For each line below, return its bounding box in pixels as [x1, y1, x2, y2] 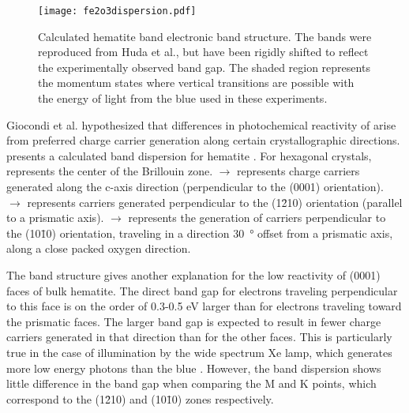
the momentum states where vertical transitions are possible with [38, 74, 355, 91]
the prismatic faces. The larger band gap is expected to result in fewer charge [6, 313, 381, 329]
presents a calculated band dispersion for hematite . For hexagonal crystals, [6, 147, 372, 163]
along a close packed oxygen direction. [6, 240, 191, 257]
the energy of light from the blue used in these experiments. [38, 90, 328, 107]
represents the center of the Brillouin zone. [6, 163, 213, 179]
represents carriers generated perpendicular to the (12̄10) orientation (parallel [27, 193, 403, 210]
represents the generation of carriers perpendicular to [128, 209, 386, 226]
